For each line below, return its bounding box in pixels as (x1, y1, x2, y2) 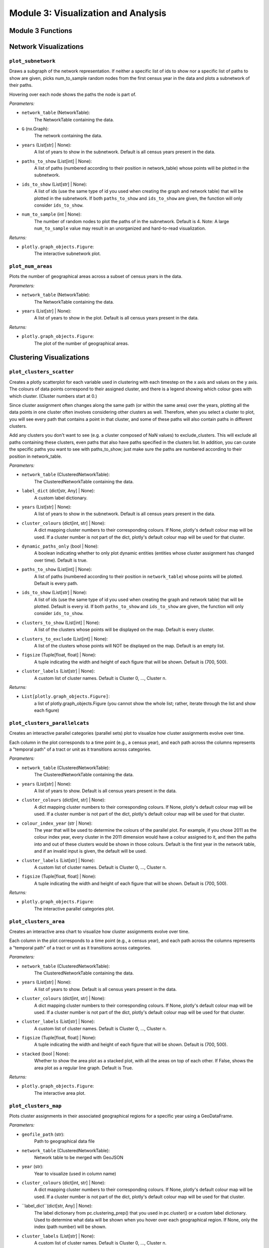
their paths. (9, 82, 33, 88)
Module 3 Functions (9, 26, 72, 35)
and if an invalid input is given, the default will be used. (34, 848, 147, 854)
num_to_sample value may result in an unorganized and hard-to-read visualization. (34, 225, 206, 232)
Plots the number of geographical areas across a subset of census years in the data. (9, 274, 183, 280)
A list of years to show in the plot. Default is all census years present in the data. (34, 315, 199, 321)
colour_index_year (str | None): (21, 820, 93, 826)
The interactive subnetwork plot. (34, 251, 101, 257)
